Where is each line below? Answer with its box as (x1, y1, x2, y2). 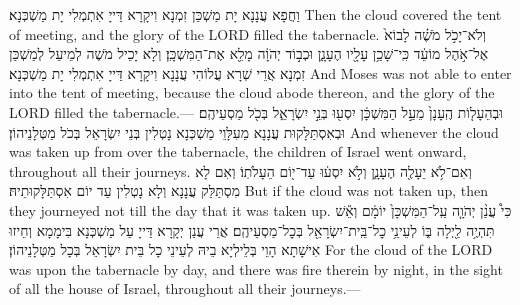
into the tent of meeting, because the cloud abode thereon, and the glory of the (9, 82, 495, 103)
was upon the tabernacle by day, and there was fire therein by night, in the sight (9, 258, 503, 279)
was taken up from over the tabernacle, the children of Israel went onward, (9, 141, 467, 162)
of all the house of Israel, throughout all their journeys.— (9, 278, 361, 299)
